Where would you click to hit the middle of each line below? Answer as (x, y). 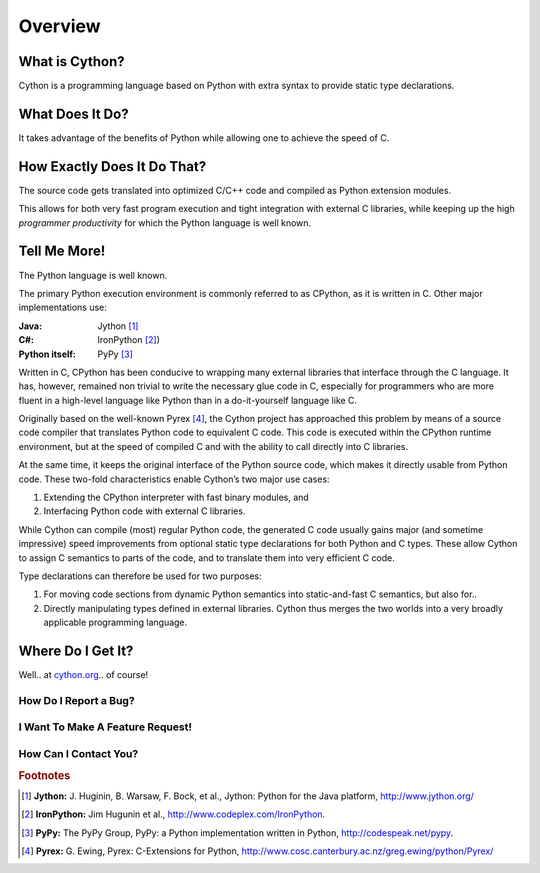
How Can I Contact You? (78, 753)
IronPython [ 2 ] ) (128, 340)
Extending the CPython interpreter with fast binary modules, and (176, 497)
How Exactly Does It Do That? (112, 166)
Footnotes (44, 775)
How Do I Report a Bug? (76, 700)
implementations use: (62, 307)
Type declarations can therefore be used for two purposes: (140, 576)
